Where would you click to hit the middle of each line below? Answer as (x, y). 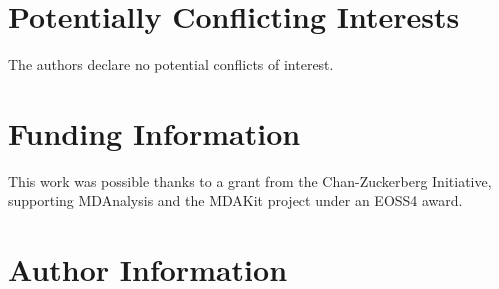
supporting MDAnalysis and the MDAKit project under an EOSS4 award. (235, 200)
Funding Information (154, 132)
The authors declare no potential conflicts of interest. (171, 64)
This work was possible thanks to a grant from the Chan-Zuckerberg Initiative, (250, 180)
